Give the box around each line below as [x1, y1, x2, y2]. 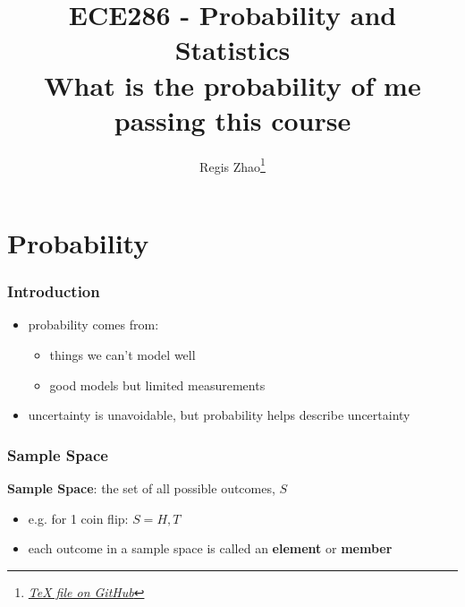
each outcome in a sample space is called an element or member [28, 539, 393, 558]
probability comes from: [28, 315, 159, 334]
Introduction [7, 280, 100, 303]
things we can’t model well [49, 345, 196, 363]
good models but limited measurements [49, 375, 266, 394]
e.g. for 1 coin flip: [28, 509, 129, 527]
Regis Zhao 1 [199, 154, 266, 175]
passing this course [114, 101, 351, 138]
